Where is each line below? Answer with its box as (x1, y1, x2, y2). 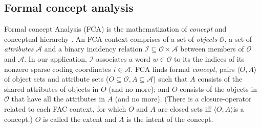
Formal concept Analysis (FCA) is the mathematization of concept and (4, 23, 227, 34)
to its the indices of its (174, 53, 245, 64)
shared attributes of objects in (4, 83, 99, 94)
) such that (153, 73, 188, 84)
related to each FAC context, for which (4, 103, 126, 114)
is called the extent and (43, 113, 117, 124)
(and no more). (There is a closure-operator (115, 93, 252, 104)
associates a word (96, 53, 150, 64)
